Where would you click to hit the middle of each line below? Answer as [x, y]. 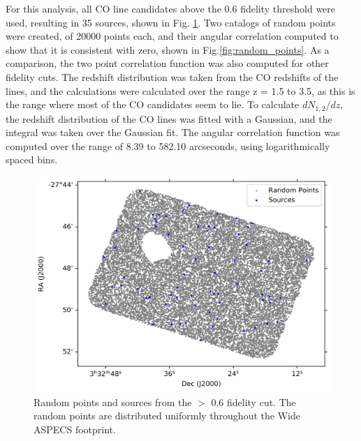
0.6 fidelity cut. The [253, 402]
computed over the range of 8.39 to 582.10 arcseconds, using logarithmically [168, 145]
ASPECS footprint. [75, 429]
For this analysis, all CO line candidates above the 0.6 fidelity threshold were [171, 8]
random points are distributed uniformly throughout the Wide [167, 416]
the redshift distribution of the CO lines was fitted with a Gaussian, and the [169, 118]
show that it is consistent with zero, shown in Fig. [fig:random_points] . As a [168, 49]
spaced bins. [32, 159]
